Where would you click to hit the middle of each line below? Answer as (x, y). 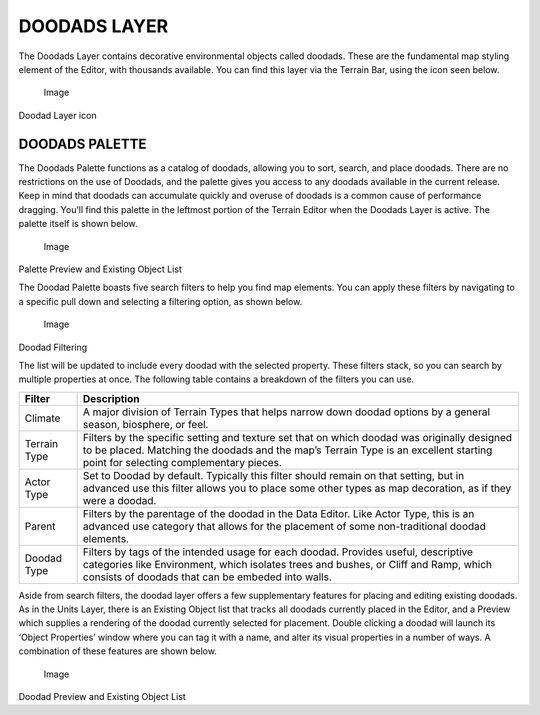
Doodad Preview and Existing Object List (102, 697)
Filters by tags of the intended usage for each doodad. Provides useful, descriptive (278, 552)
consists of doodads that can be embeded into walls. (207, 577)
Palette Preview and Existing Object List (100, 269)
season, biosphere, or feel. (145, 424)
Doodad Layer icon (57, 115)
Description (111, 398)
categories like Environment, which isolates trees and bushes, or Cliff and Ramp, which (287, 564)
